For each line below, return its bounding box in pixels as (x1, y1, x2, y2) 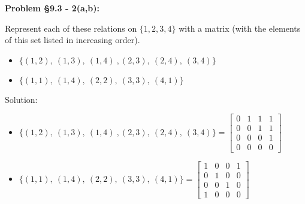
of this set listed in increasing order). (5, 34, 140, 46)
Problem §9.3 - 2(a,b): (5, 2, 99, 14)
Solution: (5, 93, 38, 105)
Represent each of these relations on (5, 22, 137, 34)
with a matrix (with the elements (179, 22, 301, 34)
